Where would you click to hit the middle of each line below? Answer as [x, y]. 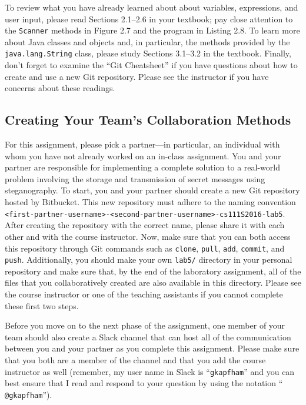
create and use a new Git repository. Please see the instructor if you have [137, 76]
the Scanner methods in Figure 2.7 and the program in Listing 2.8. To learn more [152, 30]
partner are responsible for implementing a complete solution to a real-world [142, 167]
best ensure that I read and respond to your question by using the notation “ [144, 383]
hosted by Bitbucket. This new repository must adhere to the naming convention [150, 202]
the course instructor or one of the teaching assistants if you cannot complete [144, 294]
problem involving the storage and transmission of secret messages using [135, 178]
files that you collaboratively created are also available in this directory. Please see [153, 282]
